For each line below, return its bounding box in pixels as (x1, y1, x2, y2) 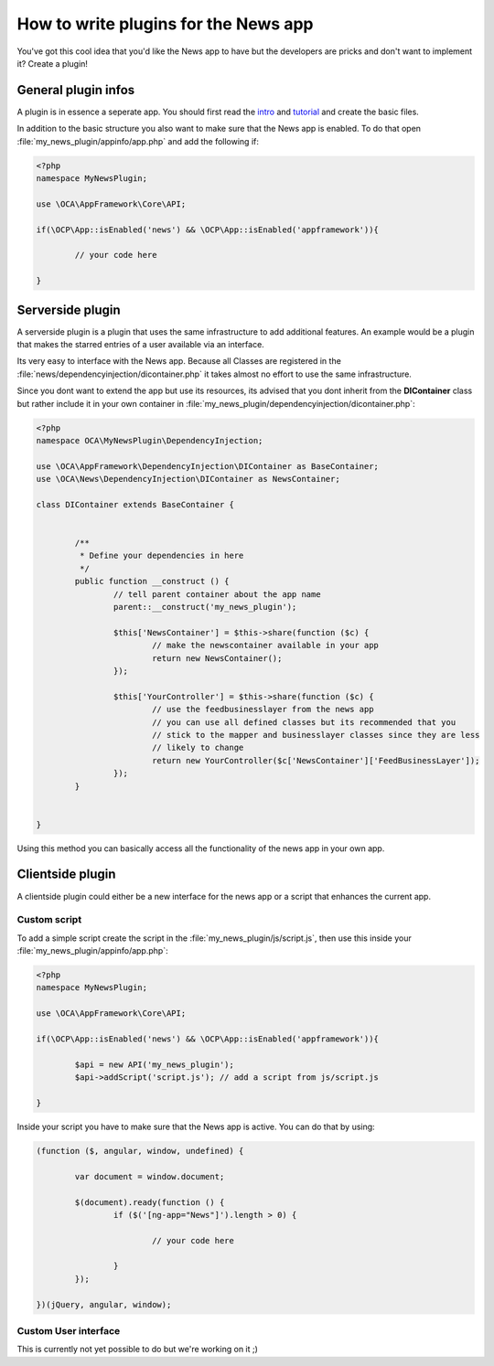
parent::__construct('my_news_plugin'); (113, 602, 297, 613)
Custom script (16, 913, 82, 926)
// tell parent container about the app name (113, 589, 321, 599)
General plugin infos (16, 82, 135, 98)
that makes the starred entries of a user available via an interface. (16, 339, 264, 350)
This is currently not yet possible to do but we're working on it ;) (16, 1344, 258, 1355)
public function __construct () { (74, 576, 230, 587)
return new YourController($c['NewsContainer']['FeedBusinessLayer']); (151, 755, 480, 765)
